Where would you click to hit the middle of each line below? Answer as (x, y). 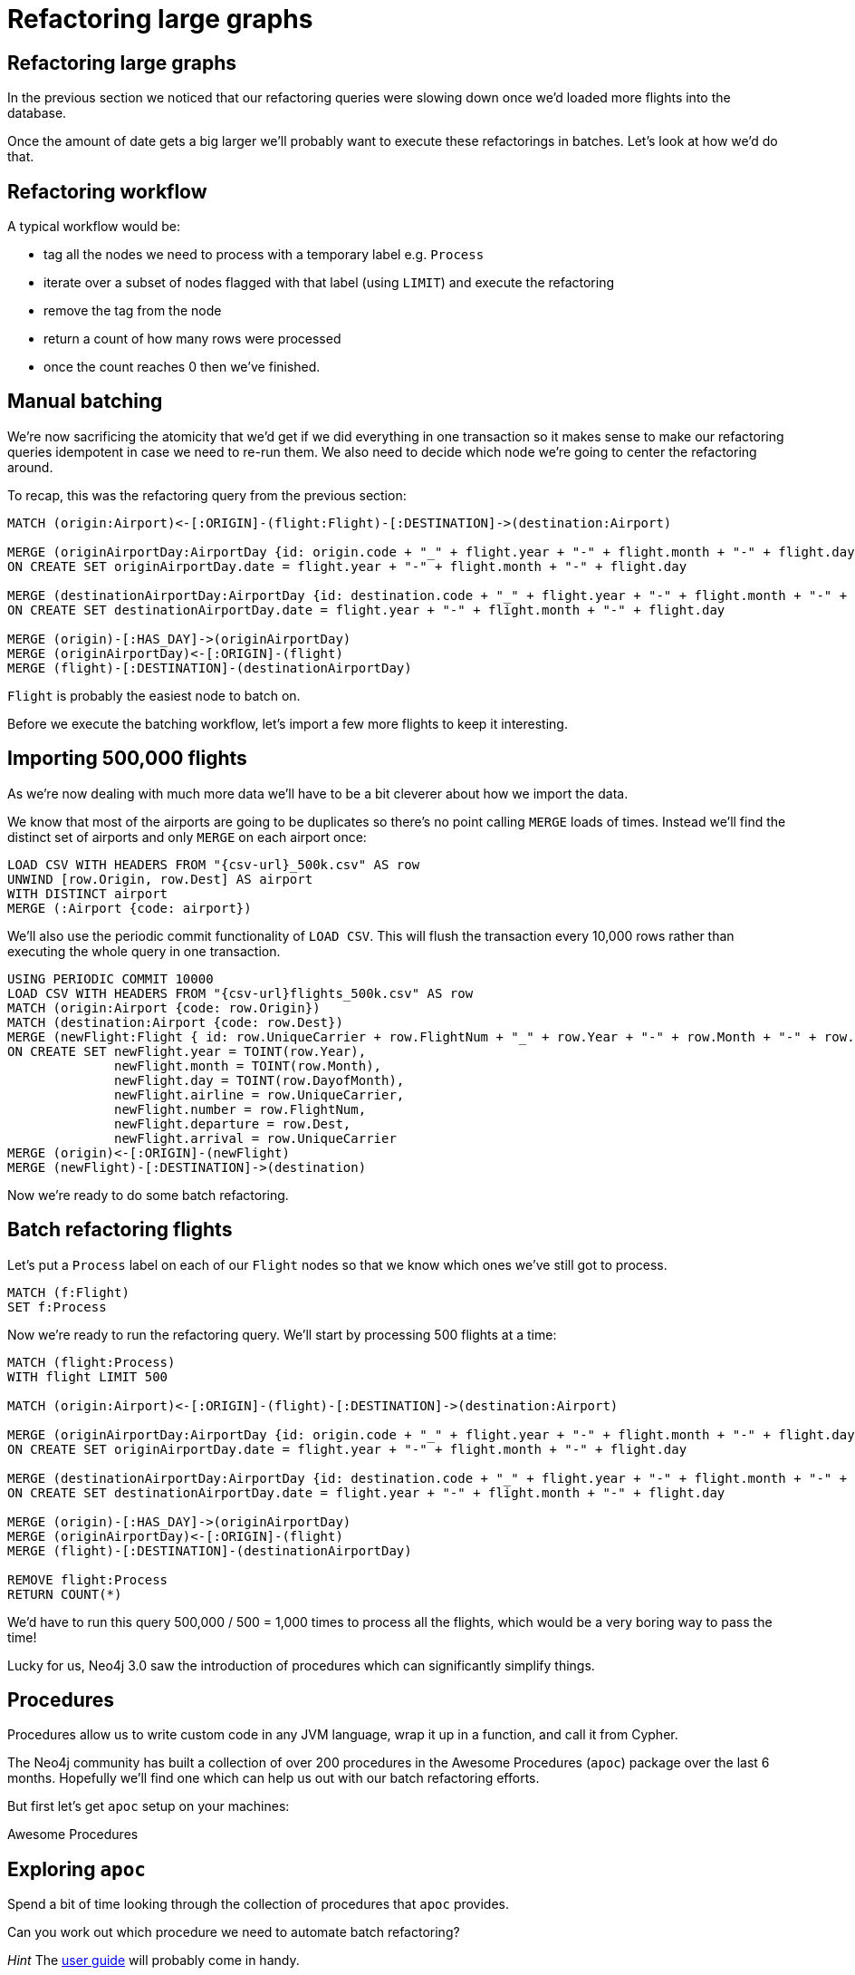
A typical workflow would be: (94, 227)
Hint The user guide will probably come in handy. (154, 1960)
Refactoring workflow (107, 191)
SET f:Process (57, 1307)
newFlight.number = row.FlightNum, (240, 1109)
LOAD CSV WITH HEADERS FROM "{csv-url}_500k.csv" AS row (214, 864)
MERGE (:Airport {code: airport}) (130, 908)
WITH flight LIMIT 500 (88, 1376)
